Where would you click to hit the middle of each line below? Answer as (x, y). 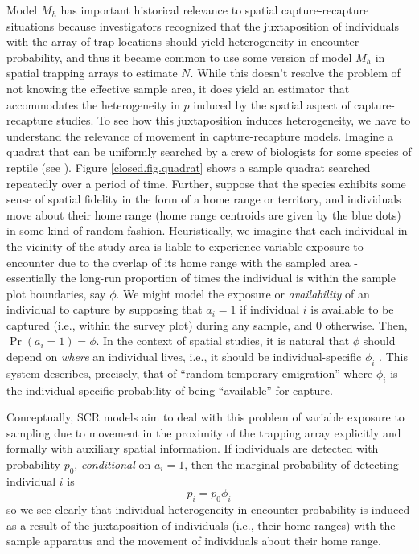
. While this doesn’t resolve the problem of (295, 73)
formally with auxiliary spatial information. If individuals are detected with (193, 448)
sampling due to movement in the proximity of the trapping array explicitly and (204, 432)
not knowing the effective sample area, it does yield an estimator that (178, 88)
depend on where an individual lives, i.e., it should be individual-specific (184, 357)
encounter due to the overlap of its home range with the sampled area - (182, 262)
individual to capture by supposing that (105, 309)
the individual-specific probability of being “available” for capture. (170, 390)
